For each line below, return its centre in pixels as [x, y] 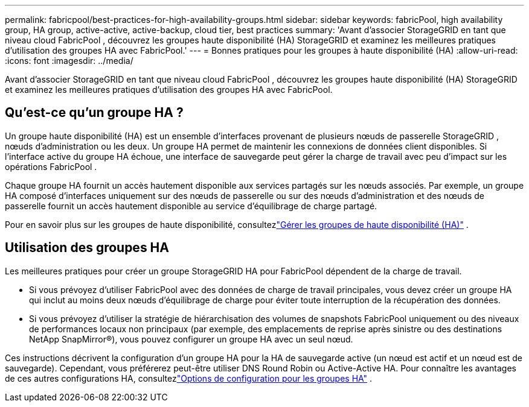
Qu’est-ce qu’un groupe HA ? [94, 113]
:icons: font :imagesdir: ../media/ [69, 61]
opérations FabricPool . [51, 166]
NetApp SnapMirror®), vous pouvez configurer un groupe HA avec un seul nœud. [191, 339]
